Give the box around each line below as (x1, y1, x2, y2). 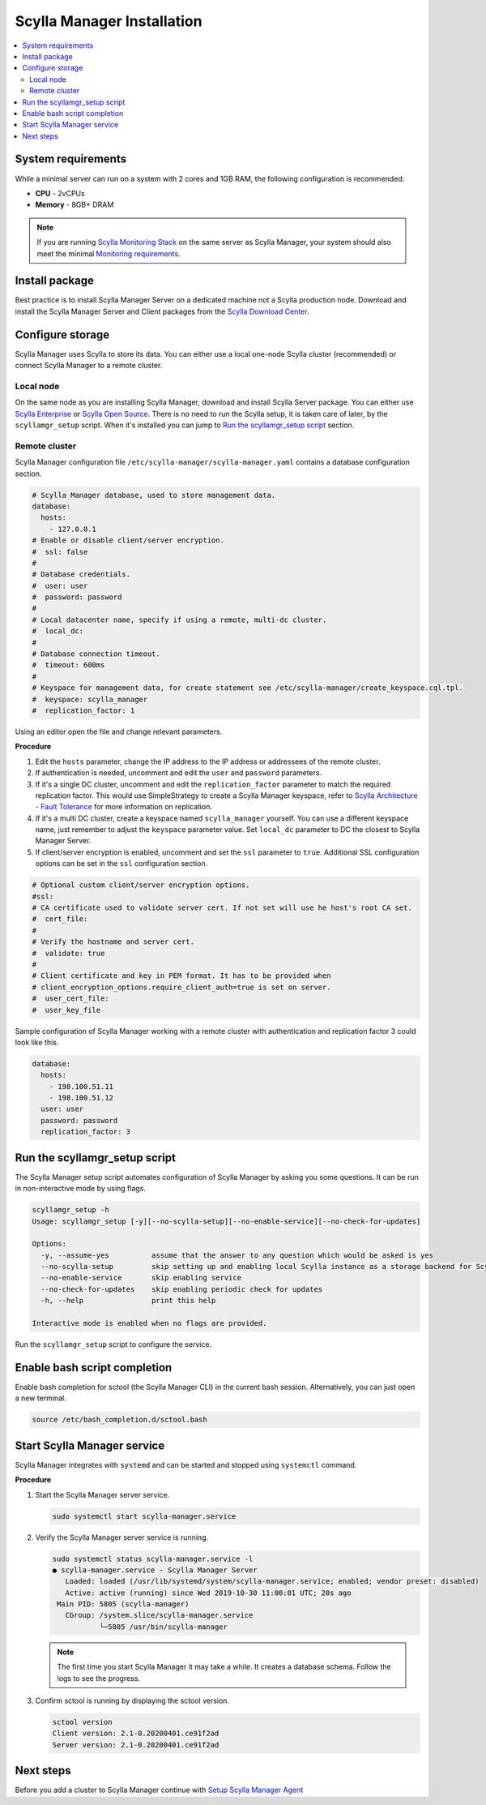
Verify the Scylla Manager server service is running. (35, 1533, 209, 1542)
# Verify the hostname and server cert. (32, 937, 194, 946)
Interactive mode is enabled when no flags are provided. (32, 1318, 267, 1328)
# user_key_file (32, 1005, 101, 1014)
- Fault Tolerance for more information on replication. (35, 802, 212, 812)
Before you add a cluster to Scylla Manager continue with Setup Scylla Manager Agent (15, 1785, 304, 1795)
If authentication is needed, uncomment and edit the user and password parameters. (35, 768, 322, 778)
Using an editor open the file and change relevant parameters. (15, 727, 223, 736)
